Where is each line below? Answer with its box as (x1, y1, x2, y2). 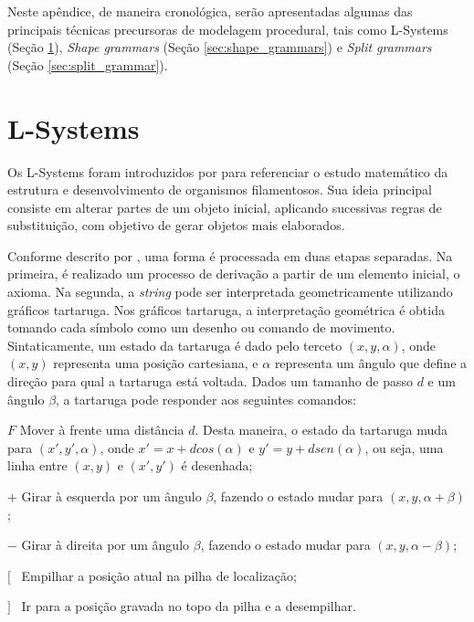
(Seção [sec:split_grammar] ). (7, 55, 168, 74)
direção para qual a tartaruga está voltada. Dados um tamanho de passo (7, 372, 413, 391)
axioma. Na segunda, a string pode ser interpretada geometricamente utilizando (7, 282, 453, 301)
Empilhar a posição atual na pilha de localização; (21, 565, 297, 585)
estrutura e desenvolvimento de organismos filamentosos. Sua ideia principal (7, 180, 432, 199)
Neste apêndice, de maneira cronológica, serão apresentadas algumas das (7, 2, 413, 20)
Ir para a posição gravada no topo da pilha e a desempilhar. (21, 596, 356, 616)
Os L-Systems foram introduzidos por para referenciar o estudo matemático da (7, 162, 448, 181)
